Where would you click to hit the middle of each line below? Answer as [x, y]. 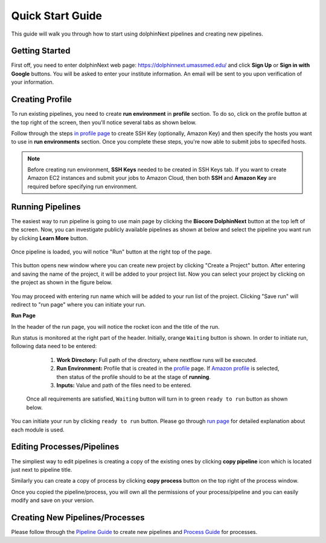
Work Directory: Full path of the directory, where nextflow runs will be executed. [157, 360]
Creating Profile [42, 100]
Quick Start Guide [57, 16]
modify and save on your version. [53, 500]
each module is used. [38, 430]
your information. [33, 82]
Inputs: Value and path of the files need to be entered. [124, 386]
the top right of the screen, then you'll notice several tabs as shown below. [104, 122]
